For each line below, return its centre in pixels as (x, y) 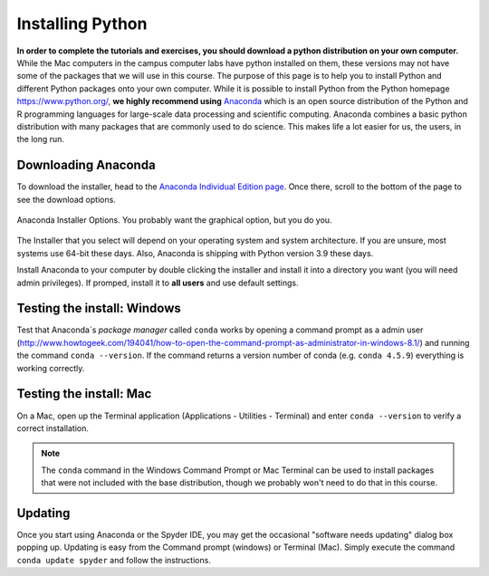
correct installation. (53, 428)
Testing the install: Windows (99, 308)
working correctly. (51, 368)
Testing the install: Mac (84, 394)
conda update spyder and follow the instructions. (114, 560)
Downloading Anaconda (86, 165)
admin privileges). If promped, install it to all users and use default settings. (158, 283)
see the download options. (67, 199)
